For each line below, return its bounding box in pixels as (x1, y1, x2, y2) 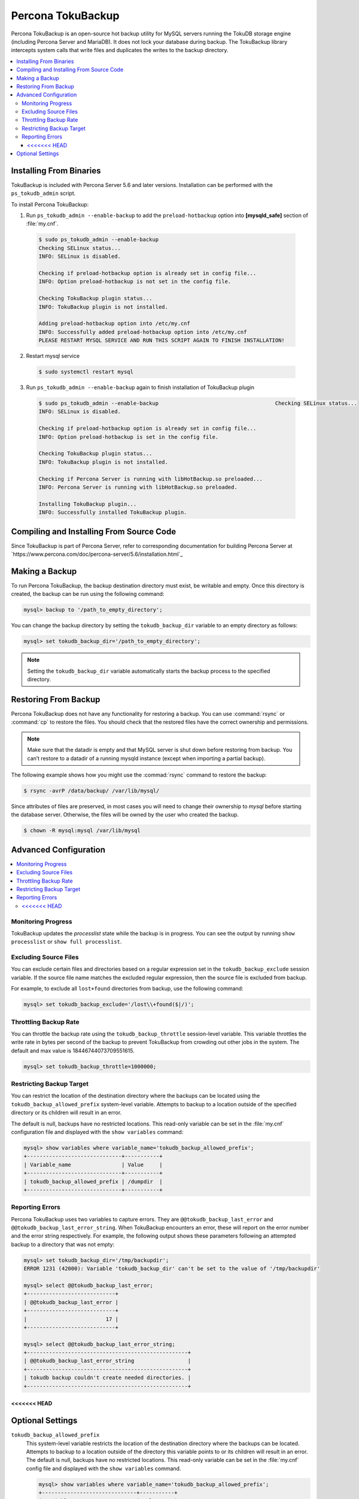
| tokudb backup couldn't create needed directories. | (23, 1374, 191, 1381)
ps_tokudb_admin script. (11, 189, 76, 197)
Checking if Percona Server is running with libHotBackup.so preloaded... (38, 475, 263, 482)
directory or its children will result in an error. (11, 1109, 122, 1116)
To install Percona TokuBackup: (11, 201, 89, 208)
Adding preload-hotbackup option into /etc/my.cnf (38, 320, 191, 327)
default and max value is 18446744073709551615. (11, 1047, 135, 1054)
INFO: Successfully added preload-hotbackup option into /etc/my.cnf (38, 329, 247, 335)
